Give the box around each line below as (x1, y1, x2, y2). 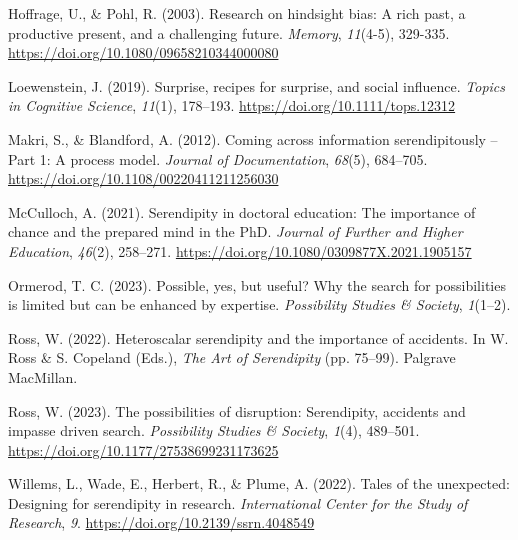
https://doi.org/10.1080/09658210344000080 (8, 42, 279, 63)
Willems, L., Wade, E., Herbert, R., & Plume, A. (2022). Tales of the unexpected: (8, 473, 510, 494)
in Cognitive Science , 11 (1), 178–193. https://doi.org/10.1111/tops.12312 (8, 95, 456, 116)
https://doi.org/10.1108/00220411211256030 (8, 168, 279, 189)
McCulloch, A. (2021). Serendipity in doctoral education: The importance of (8, 201, 476, 222)
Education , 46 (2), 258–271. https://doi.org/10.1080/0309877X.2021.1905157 (8, 240, 472, 261)
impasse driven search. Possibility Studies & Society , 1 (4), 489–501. (8, 420, 420, 441)
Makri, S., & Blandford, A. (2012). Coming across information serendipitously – (8, 128, 498, 149)
